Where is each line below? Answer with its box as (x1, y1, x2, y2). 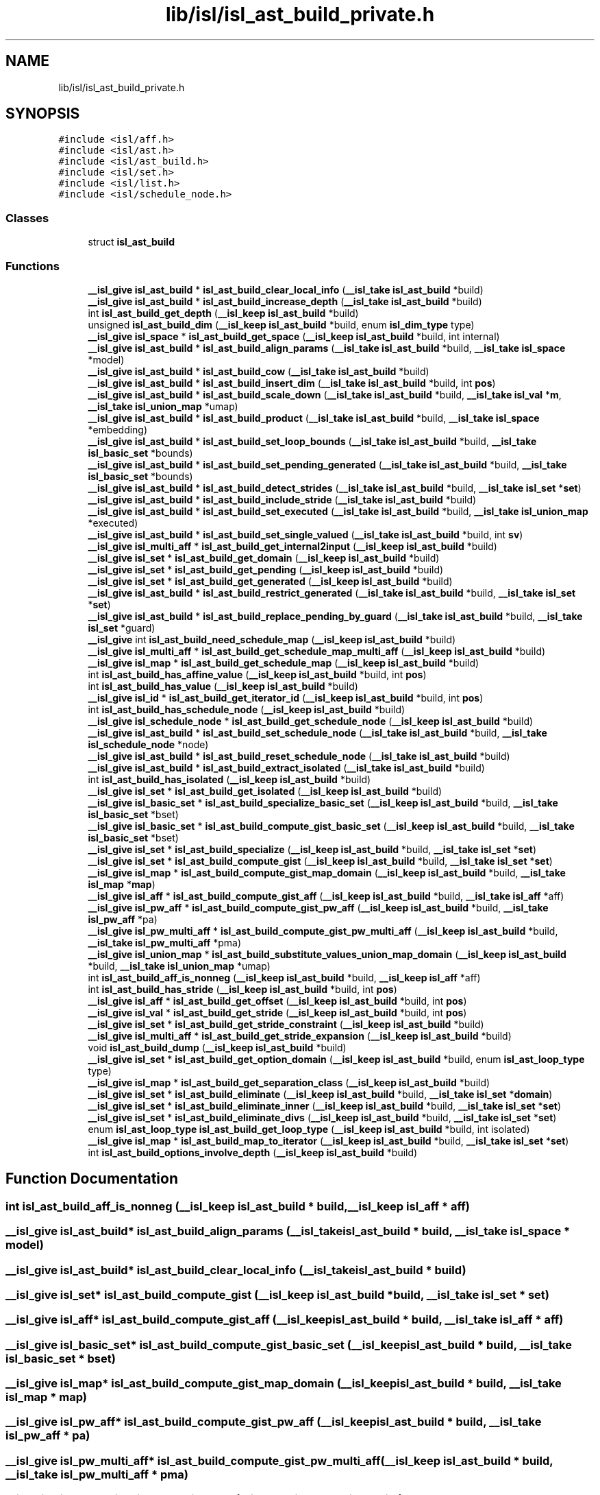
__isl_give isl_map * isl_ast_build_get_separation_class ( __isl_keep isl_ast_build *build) (88, 1076, 490, 1088)
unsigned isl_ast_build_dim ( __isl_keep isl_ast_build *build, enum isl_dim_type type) (88, 318, 475, 331)
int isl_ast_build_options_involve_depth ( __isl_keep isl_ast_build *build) (88, 1146, 418, 1158)
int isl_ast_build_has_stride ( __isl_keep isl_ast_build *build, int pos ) (88, 983, 397, 995)
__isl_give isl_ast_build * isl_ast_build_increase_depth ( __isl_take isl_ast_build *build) (88, 295, 482, 307)
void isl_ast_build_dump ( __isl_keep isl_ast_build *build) (88, 1041, 347, 1053)
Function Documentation (5, 1170, 178, 1188)
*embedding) (88, 423, 148, 435)
